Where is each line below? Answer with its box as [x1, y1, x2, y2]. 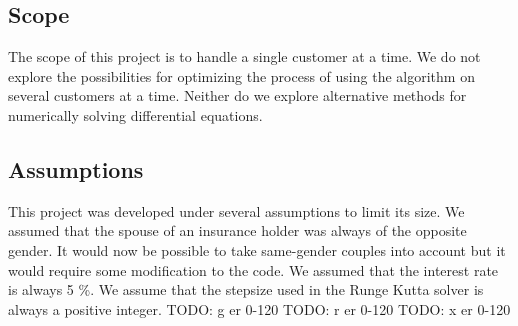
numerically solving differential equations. [8, 104, 263, 125]
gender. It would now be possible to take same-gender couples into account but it [8, 239, 506, 260]
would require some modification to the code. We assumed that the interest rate [8, 259, 499, 280]
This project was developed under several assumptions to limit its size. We [8, 200, 465, 221]
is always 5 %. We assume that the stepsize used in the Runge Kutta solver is [8, 279, 484, 300]
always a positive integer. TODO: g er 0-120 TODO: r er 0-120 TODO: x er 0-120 [8, 298, 511, 319]
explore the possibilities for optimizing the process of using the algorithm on [8, 65, 475, 86]
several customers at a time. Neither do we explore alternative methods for [8, 85, 467, 106]
